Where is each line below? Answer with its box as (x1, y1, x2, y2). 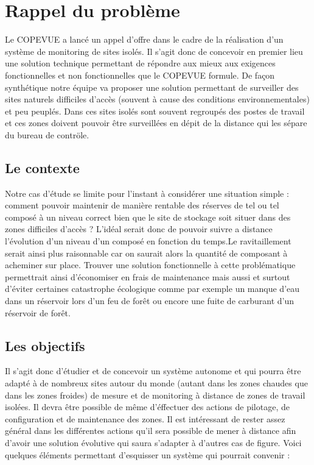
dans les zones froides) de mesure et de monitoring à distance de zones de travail (5, 388, 305, 401)
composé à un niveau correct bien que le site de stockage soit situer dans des (5, 210, 291, 223)
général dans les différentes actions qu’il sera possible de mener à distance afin (5, 424, 296, 437)
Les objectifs (5, 336, 85, 355)
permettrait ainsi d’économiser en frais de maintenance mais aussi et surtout (5, 270, 290, 283)
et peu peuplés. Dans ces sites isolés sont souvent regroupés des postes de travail (5, 104, 305, 117)
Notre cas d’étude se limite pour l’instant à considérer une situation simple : (5, 186, 289, 199)
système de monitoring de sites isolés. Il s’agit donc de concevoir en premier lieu (5, 44, 303, 57)
